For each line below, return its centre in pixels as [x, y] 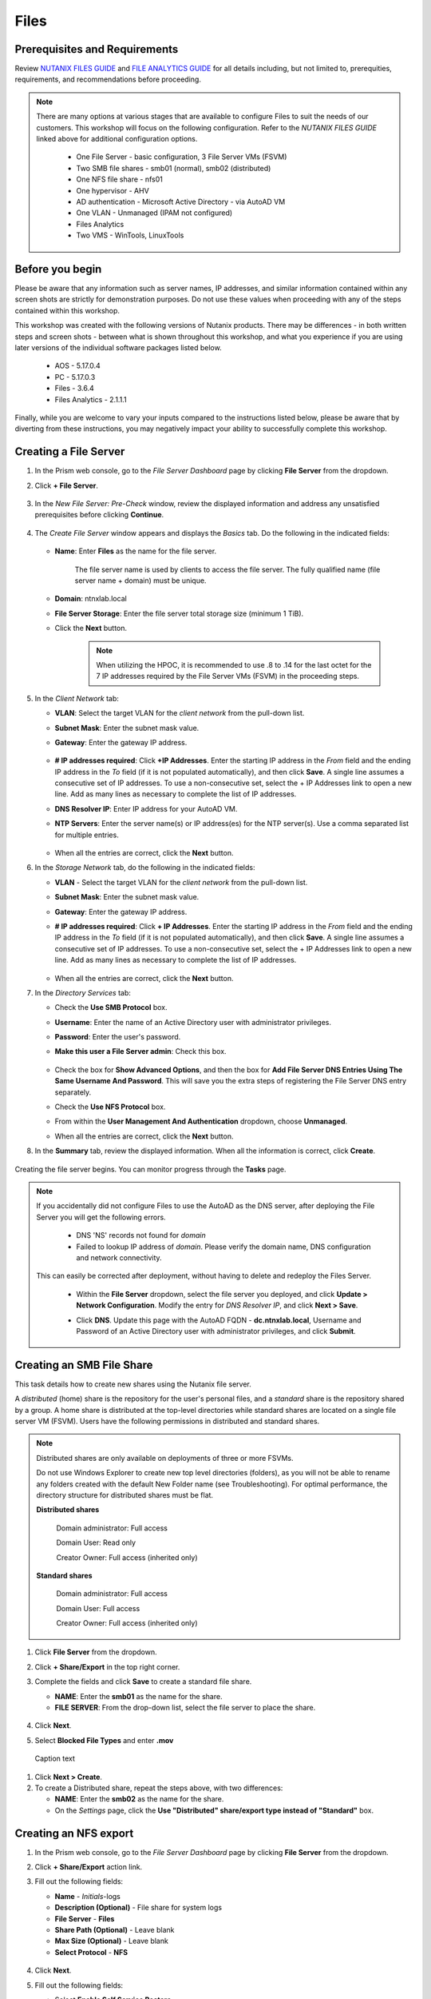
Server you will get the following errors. [101, 1217]
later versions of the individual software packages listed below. [119, 347]
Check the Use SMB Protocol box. [111, 1007]
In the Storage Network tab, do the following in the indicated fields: [145, 868]
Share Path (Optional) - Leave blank [115, 1930]
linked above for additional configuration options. [117, 139]
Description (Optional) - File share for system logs [138, 1908]
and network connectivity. [119, 1257]
